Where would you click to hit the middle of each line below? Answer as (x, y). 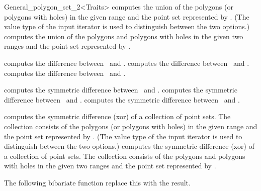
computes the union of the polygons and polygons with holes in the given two (124, 36)
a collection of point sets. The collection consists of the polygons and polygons (125, 156)
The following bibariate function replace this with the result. (97, 182)
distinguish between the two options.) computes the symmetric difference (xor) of (129, 146)
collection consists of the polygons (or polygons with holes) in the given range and (131, 126)
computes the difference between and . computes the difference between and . (127, 63)
